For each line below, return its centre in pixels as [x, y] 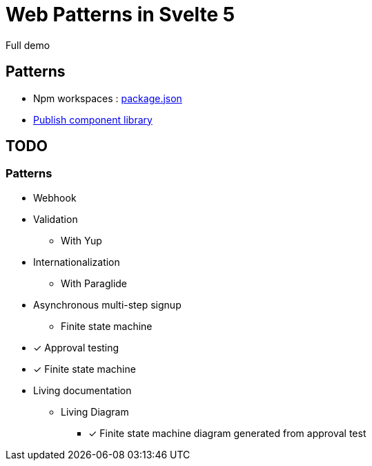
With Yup [81, 240]
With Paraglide [94, 283]
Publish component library [93, 119]
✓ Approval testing [76, 347]
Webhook [55, 197]
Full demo [28, 45]
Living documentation [82, 390]
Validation [56, 219]
